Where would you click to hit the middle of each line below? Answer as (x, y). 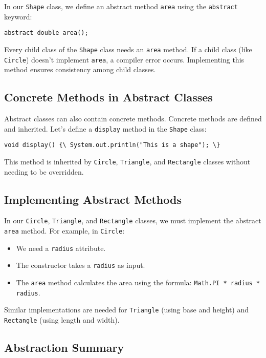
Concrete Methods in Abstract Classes (108, 97)
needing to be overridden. (44, 171)
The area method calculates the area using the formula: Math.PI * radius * (138, 282)
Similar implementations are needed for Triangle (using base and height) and (127, 310)
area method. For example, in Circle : (64, 231)
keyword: (18, 16)
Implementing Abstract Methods (93, 199)
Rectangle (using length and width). (62, 319)
